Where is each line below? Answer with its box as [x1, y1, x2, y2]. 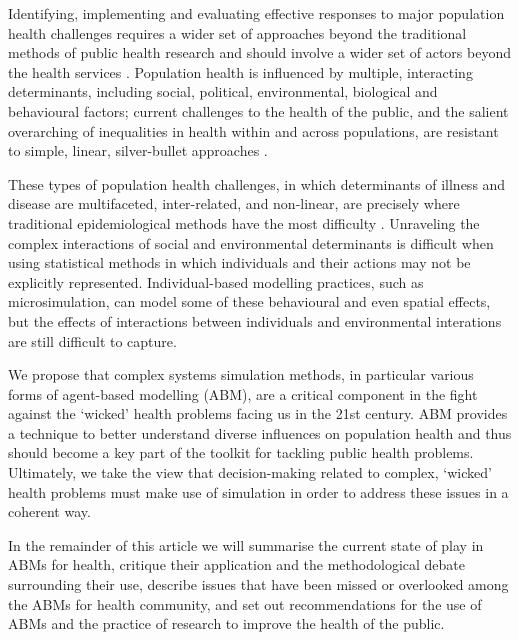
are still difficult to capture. [8, 330, 177, 351]
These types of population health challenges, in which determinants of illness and [8, 173, 506, 194]
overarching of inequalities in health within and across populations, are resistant [8, 120, 499, 141]
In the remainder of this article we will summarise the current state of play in [8, 534, 484, 555]
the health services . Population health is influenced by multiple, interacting [8, 61, 473, 82]
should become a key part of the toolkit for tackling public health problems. [8, 442, 474, 463]
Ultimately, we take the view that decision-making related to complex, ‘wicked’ [8, 462, 492, 483]
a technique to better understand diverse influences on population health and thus [8, 422, 512, 443]
